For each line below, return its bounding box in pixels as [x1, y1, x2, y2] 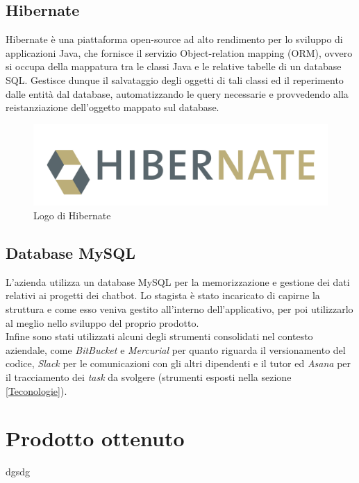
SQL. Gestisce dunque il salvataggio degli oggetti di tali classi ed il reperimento [6, 72, 344, 87]
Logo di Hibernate [33, 207, 111, 222]
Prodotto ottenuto [6, 424, 185, 452]
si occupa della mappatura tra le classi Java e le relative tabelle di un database [6, 59, 342, 74]
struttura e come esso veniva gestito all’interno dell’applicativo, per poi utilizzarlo [6, 301, 353, 316]
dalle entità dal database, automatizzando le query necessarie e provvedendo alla [6, 86, 349, 101]
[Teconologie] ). [6, 383, 67, 398]
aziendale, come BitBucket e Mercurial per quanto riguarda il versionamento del [6, 342, 346, 357]
